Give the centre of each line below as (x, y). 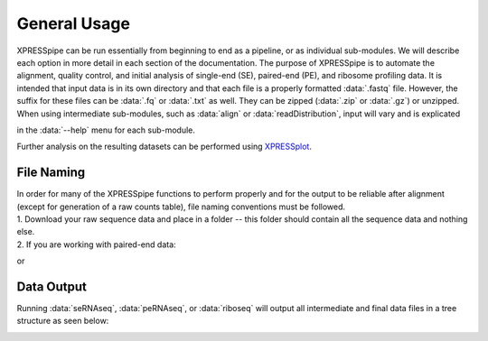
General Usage (74, 23)
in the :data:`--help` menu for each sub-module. (106, 130)
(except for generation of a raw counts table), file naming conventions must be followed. (181, 207)
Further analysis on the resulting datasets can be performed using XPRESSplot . (164, 147)
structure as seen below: (63, 321)
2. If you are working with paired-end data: (96, 244)
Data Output (52, 286)
